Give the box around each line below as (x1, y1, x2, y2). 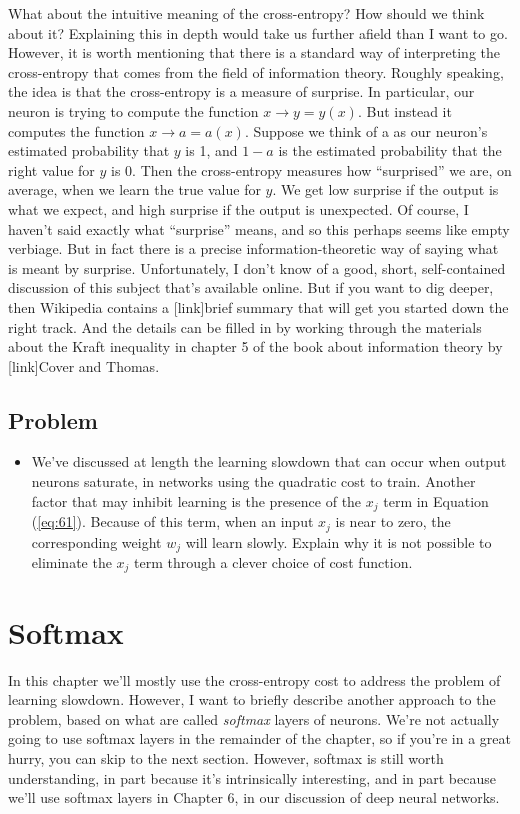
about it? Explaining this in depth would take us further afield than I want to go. (8, 22, 508, 43)
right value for (8, 159, 95, 180)
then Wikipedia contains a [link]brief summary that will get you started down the (8, 296, 509, 317)
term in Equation (383, 490, 489, 511)
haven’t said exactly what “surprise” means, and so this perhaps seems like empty (8, 218, 510, 239)
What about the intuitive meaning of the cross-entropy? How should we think (8, 3, 485, 23)
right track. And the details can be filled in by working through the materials (8, 316, 482, 337)
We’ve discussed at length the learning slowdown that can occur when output (31, 451, 507, 472)
